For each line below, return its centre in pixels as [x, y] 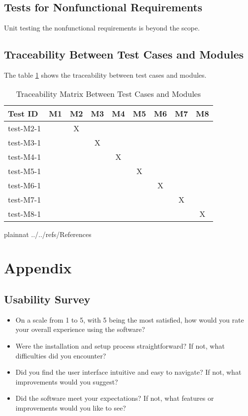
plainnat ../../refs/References [48, 234]
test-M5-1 [25, 171]
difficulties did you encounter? [61, 355]
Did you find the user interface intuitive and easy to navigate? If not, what [128, 372]
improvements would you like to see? [71, 407]
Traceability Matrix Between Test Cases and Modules [108, 93]
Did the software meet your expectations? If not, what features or [115, 398]
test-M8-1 [25, 213]
